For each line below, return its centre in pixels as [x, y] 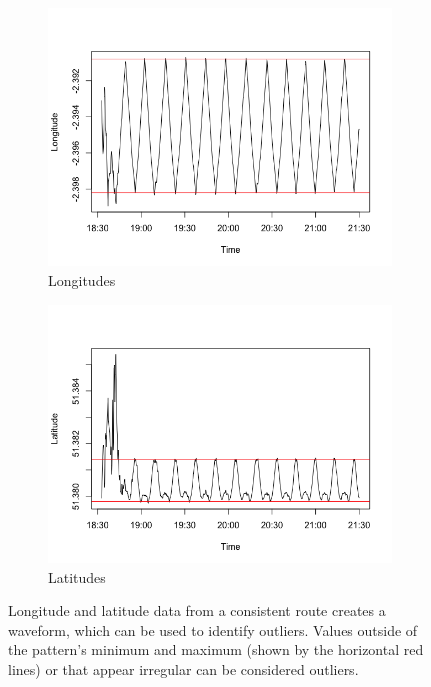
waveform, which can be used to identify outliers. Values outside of [213, 629]
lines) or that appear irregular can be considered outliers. [183, 668]
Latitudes [77, 576]
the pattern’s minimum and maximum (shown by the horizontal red [216, 649]
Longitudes [82, 280]
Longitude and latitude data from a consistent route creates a [197, 610]
